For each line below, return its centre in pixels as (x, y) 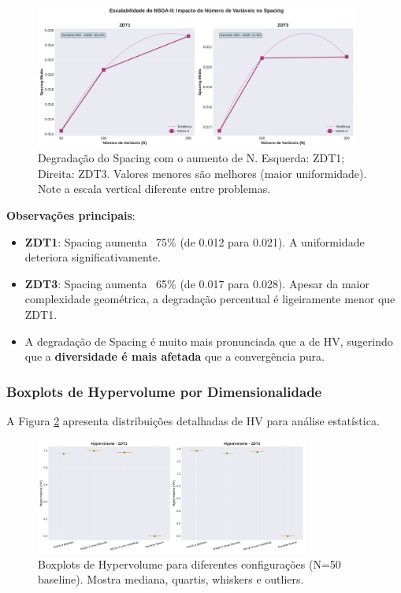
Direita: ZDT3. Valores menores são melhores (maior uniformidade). (202, 173)
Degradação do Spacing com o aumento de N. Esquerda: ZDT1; (191, 158)
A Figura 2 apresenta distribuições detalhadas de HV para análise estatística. (193, 420)
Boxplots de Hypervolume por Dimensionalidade (164, 391)
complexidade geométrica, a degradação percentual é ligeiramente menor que (210, 299)
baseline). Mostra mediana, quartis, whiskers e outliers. (171, 579)
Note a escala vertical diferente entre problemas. (154, 189)
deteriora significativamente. (93, 257)
